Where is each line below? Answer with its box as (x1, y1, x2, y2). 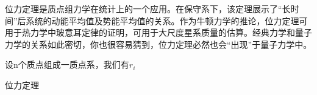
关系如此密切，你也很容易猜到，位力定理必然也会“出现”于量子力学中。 (30, 38, 312, 50)
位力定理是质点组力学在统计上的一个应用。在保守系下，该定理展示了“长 (5, 2, 291, 15)
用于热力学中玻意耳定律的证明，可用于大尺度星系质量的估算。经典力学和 (5, 26, 295, 39)
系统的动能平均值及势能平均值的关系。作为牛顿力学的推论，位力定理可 (26, 14, 308, 27)
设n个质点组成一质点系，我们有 (5, 58, 129, 71)
